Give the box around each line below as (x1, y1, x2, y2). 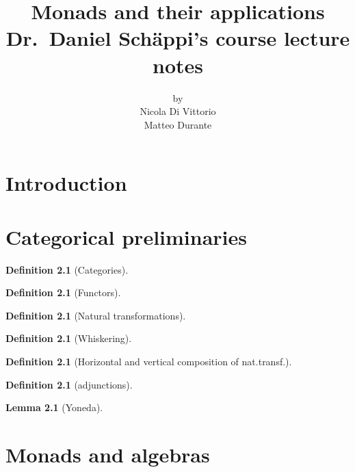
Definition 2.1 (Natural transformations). (5, 308, 186, 322)
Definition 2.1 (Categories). (5, 262, 129, 276)
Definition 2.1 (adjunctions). (5, 377, 133, 391)
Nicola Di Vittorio (140, 104, 216, 118)
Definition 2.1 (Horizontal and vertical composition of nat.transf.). (5, 354, 292, 368)
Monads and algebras (5, 440, 210, 468)
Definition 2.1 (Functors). (5, 285, 121, 300)
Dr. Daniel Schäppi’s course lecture (5, 24, 350, 52)
